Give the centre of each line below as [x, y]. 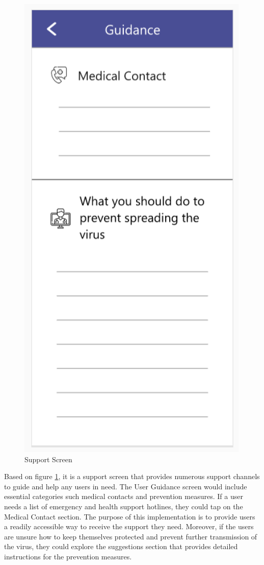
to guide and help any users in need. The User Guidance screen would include [126, 486]
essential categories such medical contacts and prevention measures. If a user [124, 496]
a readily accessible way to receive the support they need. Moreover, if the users [129, 526]
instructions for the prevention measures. [68, 556]
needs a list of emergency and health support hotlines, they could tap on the [124, 506]
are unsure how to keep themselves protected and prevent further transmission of [131, 536]
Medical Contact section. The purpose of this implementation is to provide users [130, 516]
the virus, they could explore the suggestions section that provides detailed [121, 546]
